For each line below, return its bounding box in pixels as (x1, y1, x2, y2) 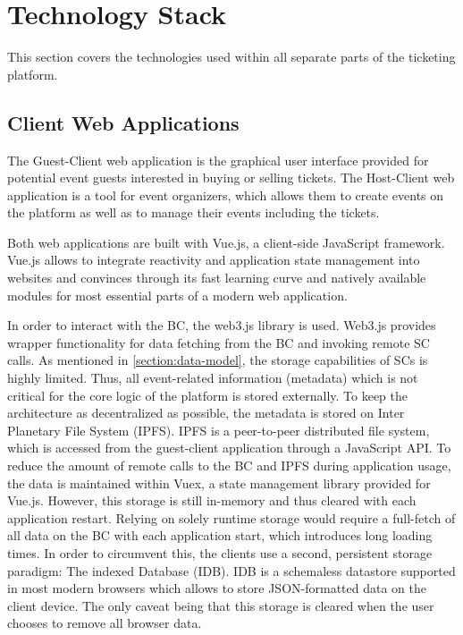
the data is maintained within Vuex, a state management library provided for (7, 473, 431, 492)
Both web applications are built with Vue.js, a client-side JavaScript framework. (7, 233, 445, 251)
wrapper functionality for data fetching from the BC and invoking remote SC (7, 333, 430, 351)
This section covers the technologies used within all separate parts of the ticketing (7, 47, 456, 66)
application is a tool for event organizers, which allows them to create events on (7, 185, 444, 204)
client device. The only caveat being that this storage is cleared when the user (7, 596, 434, 614)
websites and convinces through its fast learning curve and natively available (7, 268, 426, 287)
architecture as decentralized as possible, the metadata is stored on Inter (7, 403, 405, 422)
